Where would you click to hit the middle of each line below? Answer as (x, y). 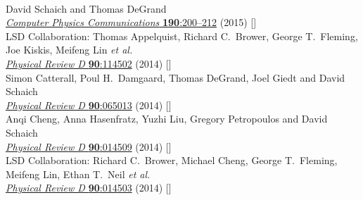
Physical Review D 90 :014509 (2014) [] (89, 146)
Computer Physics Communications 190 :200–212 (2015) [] (131, 22)
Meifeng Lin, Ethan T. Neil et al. (78, 174)
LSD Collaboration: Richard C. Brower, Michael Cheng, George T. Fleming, (172, 160)
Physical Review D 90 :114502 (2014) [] (89, 63)
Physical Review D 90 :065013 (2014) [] (89, 105)
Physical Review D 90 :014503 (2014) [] (89, 188)
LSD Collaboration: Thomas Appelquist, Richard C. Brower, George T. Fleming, (182, 36)
